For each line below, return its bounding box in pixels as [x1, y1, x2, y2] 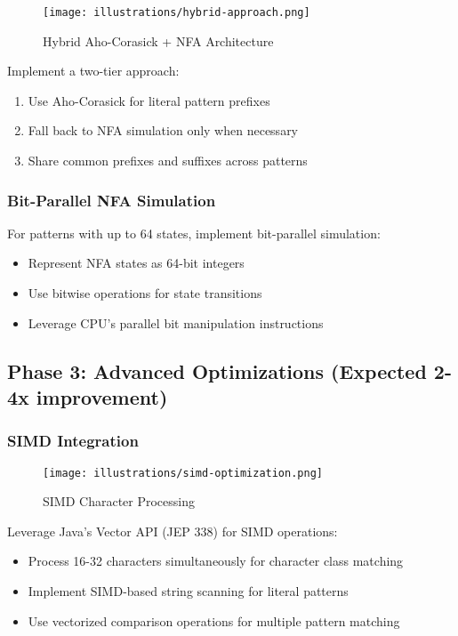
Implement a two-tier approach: [7, 61, 180, 80]
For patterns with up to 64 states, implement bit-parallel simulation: [7, 223, 381, 242]
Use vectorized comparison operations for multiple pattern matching [28, 611, 400, 630]
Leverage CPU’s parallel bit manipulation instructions [28, 313, 324, 332]
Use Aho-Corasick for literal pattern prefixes [28, 91, 270, 109]
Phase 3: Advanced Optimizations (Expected [7, 357, 427, 384]
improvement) [36, 383, 168, 410]
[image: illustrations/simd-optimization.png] [43, 466, 323, 479]
